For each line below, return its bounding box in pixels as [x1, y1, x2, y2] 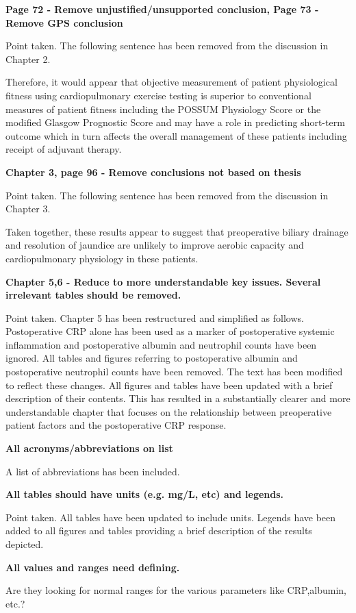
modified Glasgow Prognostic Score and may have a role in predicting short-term [5, 115, 345, 129]
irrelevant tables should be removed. [5, 288, 181, 302]
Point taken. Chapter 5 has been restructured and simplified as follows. [5, 310, 304, 325]
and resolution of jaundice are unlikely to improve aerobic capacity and [5, 238, 304, 252]
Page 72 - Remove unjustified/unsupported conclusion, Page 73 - [5, 2, 319, 16]
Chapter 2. [5, 51, 51, 66]
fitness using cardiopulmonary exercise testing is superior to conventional [5, 88, 311, 102]
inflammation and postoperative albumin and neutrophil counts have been [5, 337, 317, 351]
